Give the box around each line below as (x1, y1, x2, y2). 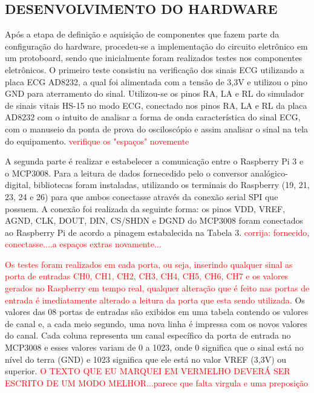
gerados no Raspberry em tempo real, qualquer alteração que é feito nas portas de (5, 282, 310, 294)
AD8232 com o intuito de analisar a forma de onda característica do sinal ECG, (5, 111, 301, 123)
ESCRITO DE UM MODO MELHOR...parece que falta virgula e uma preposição (5, 376, 309, 389)
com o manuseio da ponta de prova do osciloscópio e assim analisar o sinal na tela (5, 122, 309, 135)
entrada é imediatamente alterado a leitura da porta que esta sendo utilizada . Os (5, 293, 305, 306)
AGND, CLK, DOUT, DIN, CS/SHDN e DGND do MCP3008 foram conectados (5, 214, 304, 227)
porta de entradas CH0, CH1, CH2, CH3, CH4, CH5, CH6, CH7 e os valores (5, 270, 289, 282)
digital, (5, 178, 31, 191)
